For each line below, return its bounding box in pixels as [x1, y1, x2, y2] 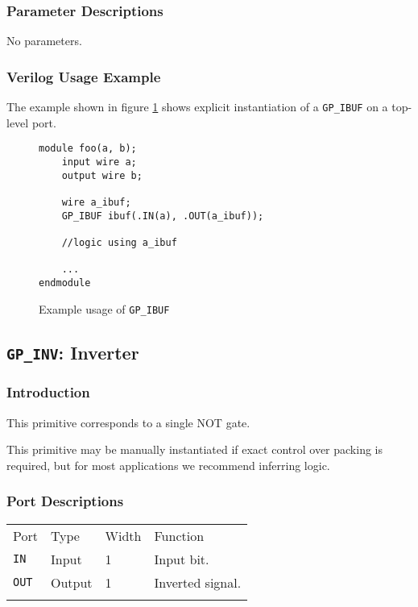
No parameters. [6, 32, 82, 49]
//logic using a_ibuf [61, 236, 177, 248]
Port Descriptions [6, 491, 124, 511]
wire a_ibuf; [61, 196, 131, 208]
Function [154, 526, 205, 545]
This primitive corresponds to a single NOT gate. [6, 414, 250, 430]
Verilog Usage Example [6, 66, 161, 86]
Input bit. [154, 549, 209, 568]
